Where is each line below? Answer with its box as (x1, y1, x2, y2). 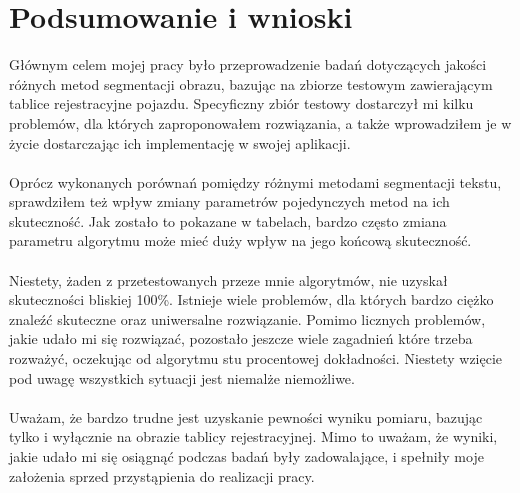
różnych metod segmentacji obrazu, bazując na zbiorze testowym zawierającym (9, 73, 493, 94)
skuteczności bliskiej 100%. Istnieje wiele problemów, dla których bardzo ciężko (9, 289, 494, 310)
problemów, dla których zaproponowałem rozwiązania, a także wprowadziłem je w (9, 112, 512, 133)
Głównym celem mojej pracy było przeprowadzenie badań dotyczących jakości (9, 54, 487, 75)
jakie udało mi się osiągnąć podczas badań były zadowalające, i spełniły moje (9, 446, 484, 466)
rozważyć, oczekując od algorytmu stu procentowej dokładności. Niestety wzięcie (9, 348, 503, 369)
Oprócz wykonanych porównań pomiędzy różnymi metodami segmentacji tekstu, (9, 171, 502, 192)
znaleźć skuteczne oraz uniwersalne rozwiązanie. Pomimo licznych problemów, (9, 308, 486, 329)
